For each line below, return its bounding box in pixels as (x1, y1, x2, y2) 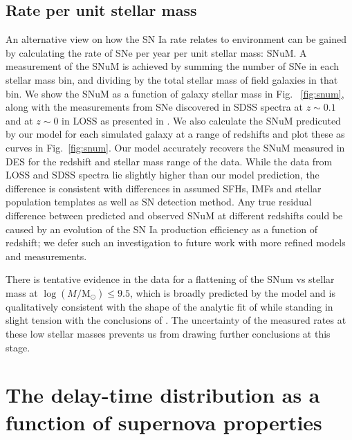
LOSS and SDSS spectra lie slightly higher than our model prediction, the (6, 167, 319, 182)
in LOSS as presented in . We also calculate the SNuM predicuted (62, 113, 341, 127)
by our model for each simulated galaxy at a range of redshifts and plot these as (6, 127, 345, 141)
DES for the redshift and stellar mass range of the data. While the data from (6, 154, 333, 168)
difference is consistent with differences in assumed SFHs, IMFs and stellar (6, 181, 322, 195)
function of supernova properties (6, 407, 322, 436)
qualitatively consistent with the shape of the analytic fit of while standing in (6, 299, 333, 313)
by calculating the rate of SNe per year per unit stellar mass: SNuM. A (6, 45, 307, 59)
